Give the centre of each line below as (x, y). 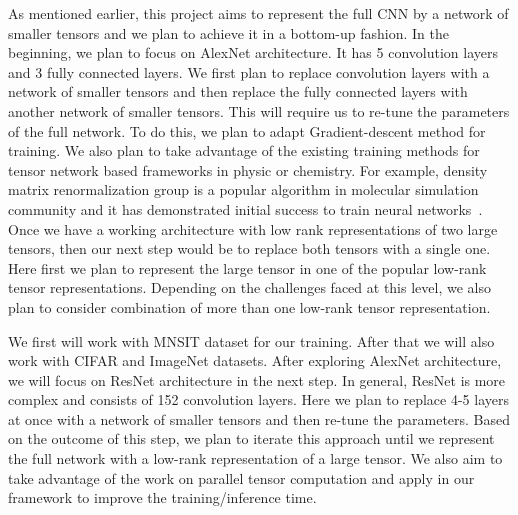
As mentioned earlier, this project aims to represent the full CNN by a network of (258, 13)
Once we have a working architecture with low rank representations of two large (253, 228)
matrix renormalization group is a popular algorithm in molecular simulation (243, 189)
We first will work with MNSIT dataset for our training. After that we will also (251, 340)
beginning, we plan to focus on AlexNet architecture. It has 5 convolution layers (253, 52)
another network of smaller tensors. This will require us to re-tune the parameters (259, 110)
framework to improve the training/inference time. (162, 497)
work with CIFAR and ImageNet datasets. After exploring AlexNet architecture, (255, 360)
